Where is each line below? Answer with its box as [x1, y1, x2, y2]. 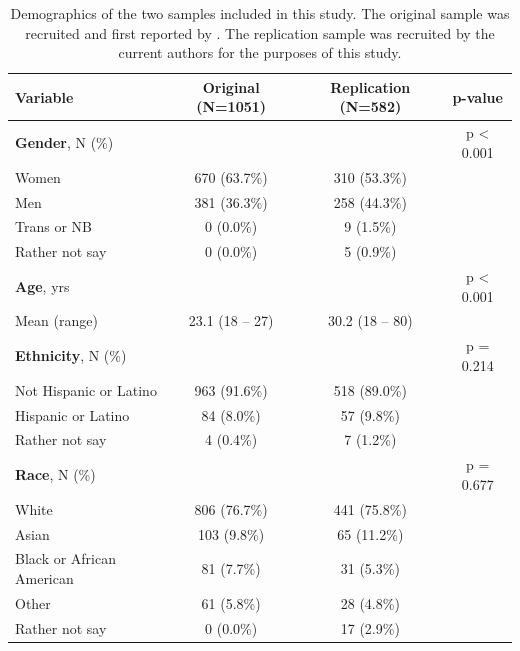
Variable [15, 86, 74, 107]
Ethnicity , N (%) [15, 345, 127, 366]
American [15, 568, 74, 588]
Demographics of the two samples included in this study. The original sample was [10, 3, 510, 23]
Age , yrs [15, 275, 70, 296]
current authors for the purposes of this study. [118, 42, 402, 63]
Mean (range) [15, 310, 98, 331]
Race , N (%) [15, 464, 96, 485]
